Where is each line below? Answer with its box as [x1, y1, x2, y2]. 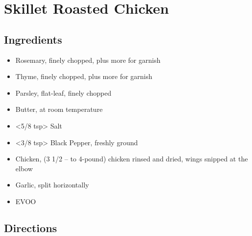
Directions [4, 220, 57, 235]
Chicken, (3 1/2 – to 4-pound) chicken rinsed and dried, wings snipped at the [15, 154, 248, 164]
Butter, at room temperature [15, 104, 103, 114]
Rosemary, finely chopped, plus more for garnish [15, 54, 161, 65]
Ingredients [4, 31, 62, 47]
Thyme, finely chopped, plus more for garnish [15, 71, 152, 81]
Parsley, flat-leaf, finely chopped [15, 87, 111, 98]
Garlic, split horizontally [15, 180, 89, 190]
